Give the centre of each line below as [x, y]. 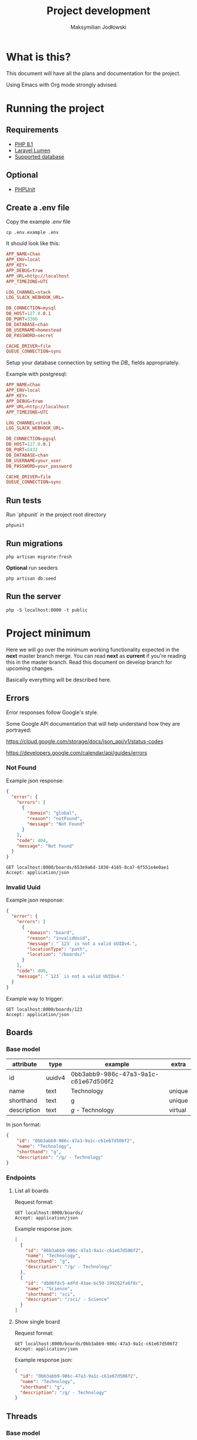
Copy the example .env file [38, 222]
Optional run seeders [32, 567]
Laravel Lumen [33, 150]
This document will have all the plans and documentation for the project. [93, 73]
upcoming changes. [30, 668]
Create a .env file [38, 208]
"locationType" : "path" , [57, 949]
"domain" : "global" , [52, 813]
